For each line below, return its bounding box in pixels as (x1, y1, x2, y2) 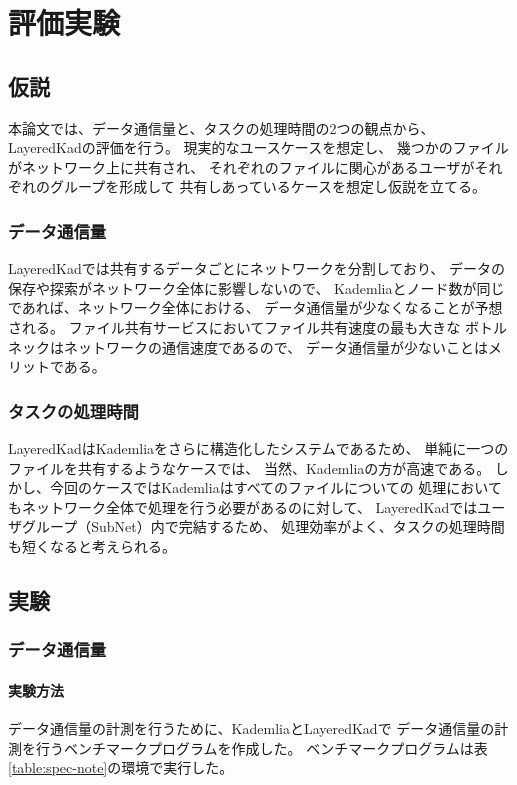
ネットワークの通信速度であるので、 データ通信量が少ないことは (63, 336, 488, 357)
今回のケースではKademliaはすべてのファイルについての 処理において (49, 477, 502, 498)
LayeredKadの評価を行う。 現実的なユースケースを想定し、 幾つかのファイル (8, 137, 509, 158)
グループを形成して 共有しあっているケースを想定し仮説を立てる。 (49, 176, 486, 197)
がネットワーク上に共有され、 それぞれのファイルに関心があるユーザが (8, 156, 475, 177)
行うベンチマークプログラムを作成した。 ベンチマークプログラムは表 (35, 737, 488, 758)
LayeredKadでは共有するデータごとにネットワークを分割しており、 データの (8, 258, 505, 279)
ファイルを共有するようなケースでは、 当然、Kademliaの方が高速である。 (8, 457, 491, 478)
